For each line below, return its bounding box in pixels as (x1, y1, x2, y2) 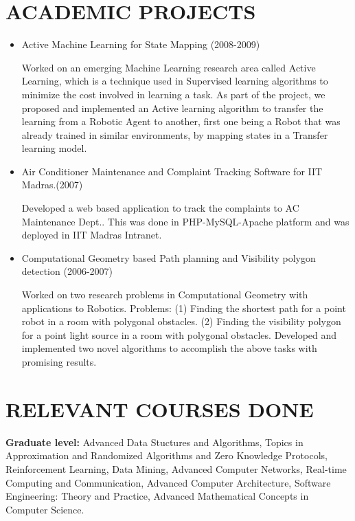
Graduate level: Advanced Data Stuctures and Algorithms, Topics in (5, 434, 304, 449)
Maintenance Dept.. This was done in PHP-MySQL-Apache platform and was (21, 214, 350, 228)
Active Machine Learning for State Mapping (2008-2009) (21, 37, 260, 52)
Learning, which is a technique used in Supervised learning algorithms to (21, 74, 328, 88)
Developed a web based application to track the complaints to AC (21, 201, 299, 215)
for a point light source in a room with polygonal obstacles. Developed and (21, 327, 337, 342)
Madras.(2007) (21, 177, 83, 192)
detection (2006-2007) (21, 264, 113, 278)
